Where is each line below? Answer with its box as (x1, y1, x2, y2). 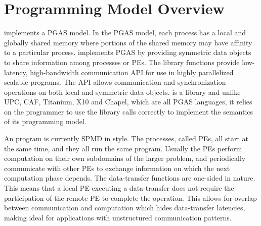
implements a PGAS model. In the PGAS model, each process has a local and (4, 27, 246, 38)
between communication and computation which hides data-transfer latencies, (4, 202, 245, 213)
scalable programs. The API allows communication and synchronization (4, 77, 226, 87)
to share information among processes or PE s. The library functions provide (4, 56, 240, 67)
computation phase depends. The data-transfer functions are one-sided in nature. (4, 173, 255, 183)
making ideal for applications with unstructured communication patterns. (4, 212, 232, 222)
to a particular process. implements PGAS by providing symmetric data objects (4, 47, 251, 58)
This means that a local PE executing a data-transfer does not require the (4, 183, 234, 193)
